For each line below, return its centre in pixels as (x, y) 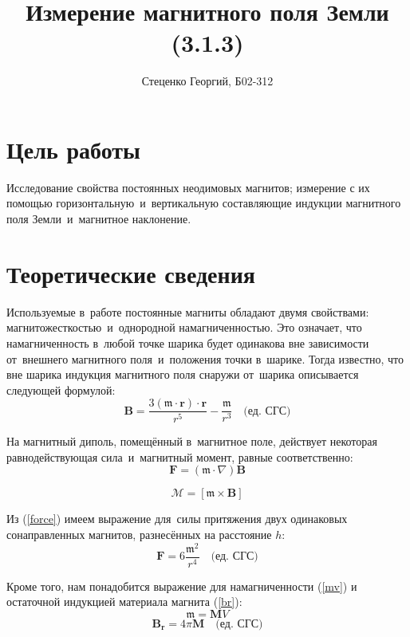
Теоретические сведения (131, 273)
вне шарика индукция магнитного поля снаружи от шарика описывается (183, 374)
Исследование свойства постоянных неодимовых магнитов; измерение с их (188, 187)
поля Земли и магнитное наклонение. (99, 219)
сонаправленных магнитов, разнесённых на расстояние (139, 535)
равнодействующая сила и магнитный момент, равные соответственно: (180, 456)
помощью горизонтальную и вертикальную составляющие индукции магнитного (204, 203)
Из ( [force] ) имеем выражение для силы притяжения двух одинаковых (177, 519)
